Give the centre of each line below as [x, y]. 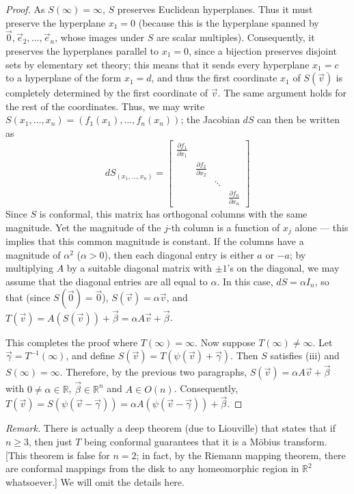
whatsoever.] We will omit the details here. [95, 481]
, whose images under [99, 37]
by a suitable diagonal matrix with [139, 268]
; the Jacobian [210, 119]
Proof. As [25, 9]
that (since [28, 297]
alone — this [322, 227]
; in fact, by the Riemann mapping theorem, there [241, 455]
